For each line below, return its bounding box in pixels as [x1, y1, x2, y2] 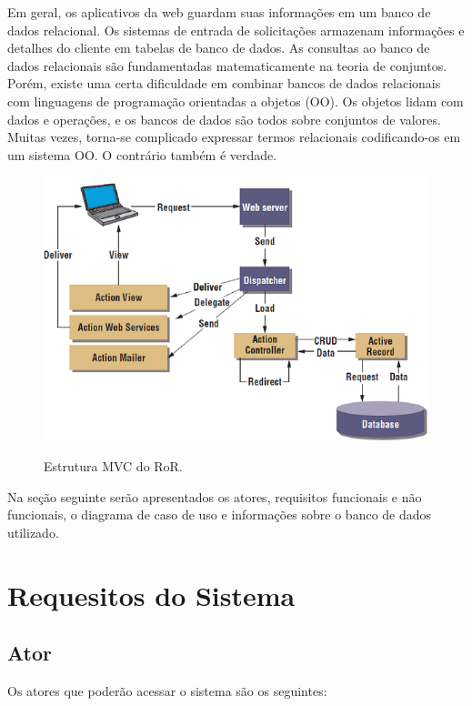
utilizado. [7, 522, 59, 541]
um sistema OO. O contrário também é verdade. [7, 145, 277, 164]
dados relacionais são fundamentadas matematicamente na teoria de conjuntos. [7, 55, 447, 75]
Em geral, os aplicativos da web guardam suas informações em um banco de [7, 3, 431, 21]
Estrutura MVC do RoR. [44, 457, 183, 476]
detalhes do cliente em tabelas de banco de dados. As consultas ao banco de [7, 38, 430, 57]
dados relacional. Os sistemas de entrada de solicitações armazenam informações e [7, 20, 465, 39]
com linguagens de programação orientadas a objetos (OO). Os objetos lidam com [7, 91, 464, 110]
